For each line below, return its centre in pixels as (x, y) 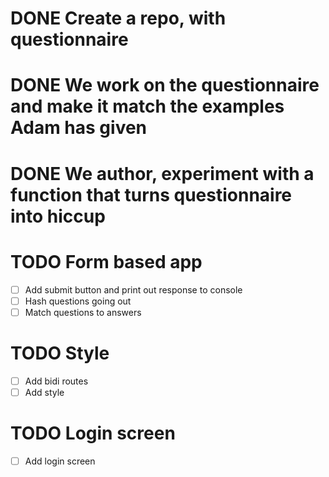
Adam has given (79, 128)
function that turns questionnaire (151, 194)
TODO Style (60, 353)
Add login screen (60, 461)
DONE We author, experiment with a (162, 173)
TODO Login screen (93, 433)
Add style (44, 392)
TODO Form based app (106, 261)
